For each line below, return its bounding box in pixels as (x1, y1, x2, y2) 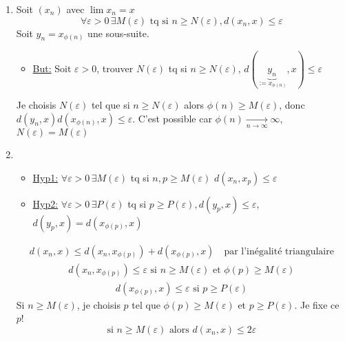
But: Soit (32, 61, 72, 76)
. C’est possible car (132, 111, 212, 125)
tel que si (91, 97, 130, 111)
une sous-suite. (87, 25, 149, 40)
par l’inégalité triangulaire (224, 246, 334, 256)
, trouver (96, 61, 134, 76)
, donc (279, 97, 305, 111)
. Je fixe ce (294, 297, 339, 311)
